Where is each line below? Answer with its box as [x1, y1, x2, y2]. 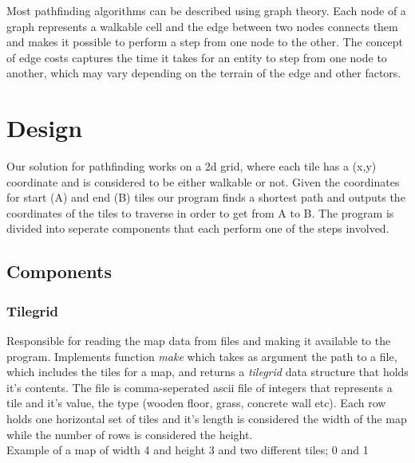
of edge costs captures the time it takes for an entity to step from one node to [6, 49, 387, 65]
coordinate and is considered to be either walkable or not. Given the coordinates [6, 173, 400, 190]
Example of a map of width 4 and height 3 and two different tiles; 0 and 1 [6, 441, 369, 458]
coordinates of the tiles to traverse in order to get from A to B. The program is [6, 204, 394, 221]
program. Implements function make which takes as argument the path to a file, [6, 347, 397, 364]
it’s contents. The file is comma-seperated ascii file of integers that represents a [6, 379, 393, 395]
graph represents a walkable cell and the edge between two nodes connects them [6, 18, 398, 34]
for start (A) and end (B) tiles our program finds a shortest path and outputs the [6, 189, 405, 206]
